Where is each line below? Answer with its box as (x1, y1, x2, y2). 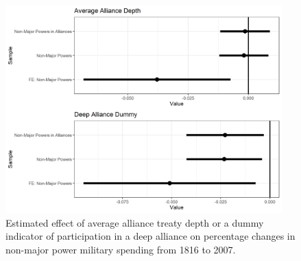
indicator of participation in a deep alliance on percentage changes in (5, 229, 296, 243)
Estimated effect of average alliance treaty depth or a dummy (5, 215, 264, 229)
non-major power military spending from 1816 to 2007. (5, 242, 236, 256)
